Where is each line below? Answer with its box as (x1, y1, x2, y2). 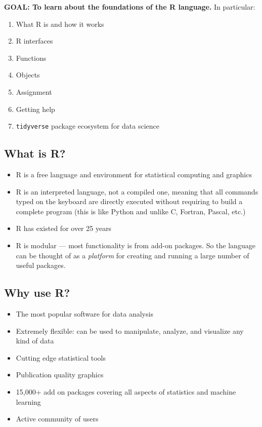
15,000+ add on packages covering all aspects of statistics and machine (16, 386, 236, 397)
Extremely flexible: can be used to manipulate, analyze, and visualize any (16, 325, 244, 336)
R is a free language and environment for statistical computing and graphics (16, 169, 252, 180)
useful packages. (16, 260, 66, 270)
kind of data (16, 335, 54, 346)
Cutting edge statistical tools (16, 352, 106, 363)
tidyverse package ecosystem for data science (16, 121, 159, 131)
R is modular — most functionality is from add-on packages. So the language (16, 240, 255, 250)
